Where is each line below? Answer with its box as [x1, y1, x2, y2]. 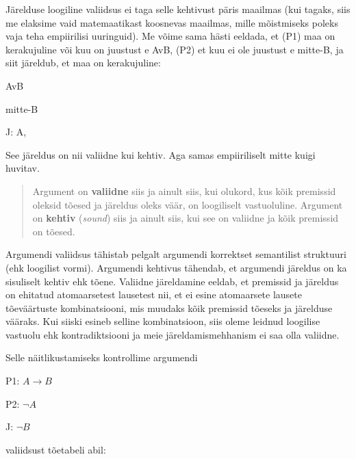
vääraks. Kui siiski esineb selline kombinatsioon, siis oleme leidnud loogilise [5, 314, 320, 328]
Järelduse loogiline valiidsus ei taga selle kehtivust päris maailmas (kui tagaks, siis [5, 2, 351, 16]
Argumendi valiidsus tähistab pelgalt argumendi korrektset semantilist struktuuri [5, 247, 346, 261]
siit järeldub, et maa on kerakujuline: [5, 55, 161, 70]
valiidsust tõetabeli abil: [5, 442, 106, 456]
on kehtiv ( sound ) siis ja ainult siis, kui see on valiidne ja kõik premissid [32, 211, 339, 225]
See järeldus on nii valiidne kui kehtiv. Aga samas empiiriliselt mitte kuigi [5, 147, 316, 161]
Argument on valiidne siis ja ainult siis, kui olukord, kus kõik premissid [32, 183, 336, 198]
